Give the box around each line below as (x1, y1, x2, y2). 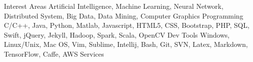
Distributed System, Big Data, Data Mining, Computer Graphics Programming (4, 10, 243, 21)
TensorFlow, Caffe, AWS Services (4, 48, 104, 59)
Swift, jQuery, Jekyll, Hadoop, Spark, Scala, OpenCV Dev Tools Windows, (4, 29, 230, 40)
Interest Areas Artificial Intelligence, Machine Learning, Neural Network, (4, 1, 224, 11)
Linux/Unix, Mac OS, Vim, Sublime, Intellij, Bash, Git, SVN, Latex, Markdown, (4, 39, 248, 49)
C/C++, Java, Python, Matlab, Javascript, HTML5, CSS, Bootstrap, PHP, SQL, (4, 20, 250, 30)
